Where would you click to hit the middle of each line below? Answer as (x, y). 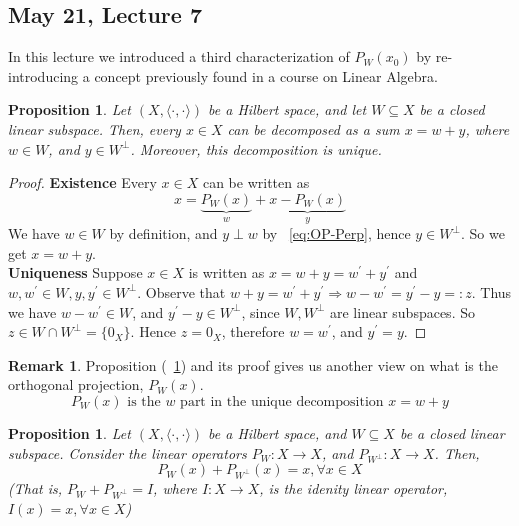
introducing (43, 75)
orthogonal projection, (76, 384)
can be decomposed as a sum (313, 128)
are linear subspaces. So (402, 311)
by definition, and (163, 233)
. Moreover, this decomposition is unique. (256, 148)
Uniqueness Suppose (75, 272)
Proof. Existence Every (82, 182)
